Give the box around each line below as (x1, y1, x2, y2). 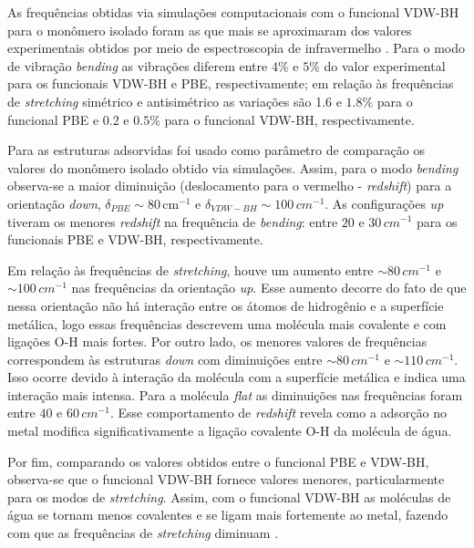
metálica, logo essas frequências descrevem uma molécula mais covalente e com (7, 314, 447, 333)
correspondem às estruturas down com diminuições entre (7, 349, 323, 368)
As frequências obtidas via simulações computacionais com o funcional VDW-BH (7, 3, 459, 21)
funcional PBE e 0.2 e (7, 109, 129, 129)
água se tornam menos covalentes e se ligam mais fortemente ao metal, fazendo (7, 505, 448, 524)
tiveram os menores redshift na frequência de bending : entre (7, 212, 338, 231)
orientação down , (7, 193, 101, 212)
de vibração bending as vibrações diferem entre (7, 56, 268, 75)
